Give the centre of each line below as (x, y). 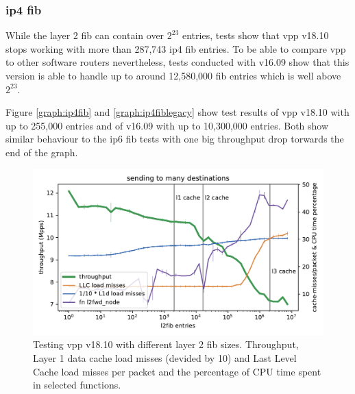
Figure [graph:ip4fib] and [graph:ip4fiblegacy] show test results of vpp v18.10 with (177, 112)
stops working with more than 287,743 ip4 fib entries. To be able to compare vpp (176, 48)
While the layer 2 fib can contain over (85, 35)
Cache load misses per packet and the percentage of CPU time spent (177, 371)
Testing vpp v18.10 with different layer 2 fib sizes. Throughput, (166, 344)
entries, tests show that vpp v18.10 (256, 35)
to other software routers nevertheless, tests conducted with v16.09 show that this (177, 62)
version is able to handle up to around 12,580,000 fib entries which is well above (173, 75)
